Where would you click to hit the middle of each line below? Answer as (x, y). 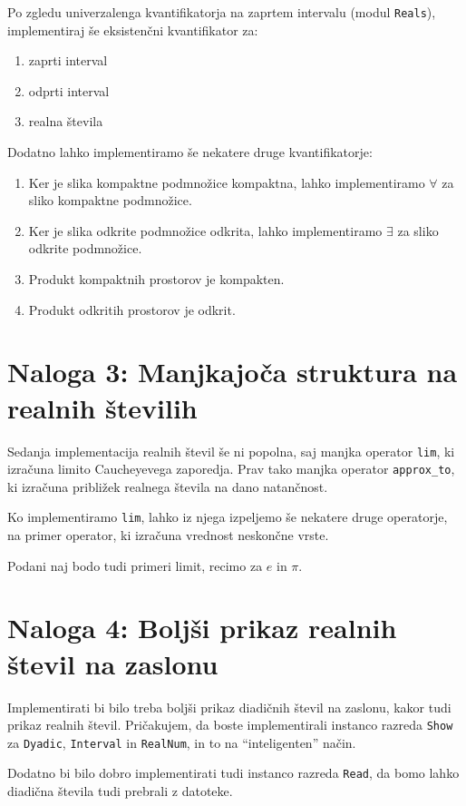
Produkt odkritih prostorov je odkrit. (132, 309)
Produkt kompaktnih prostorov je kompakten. (156, 279)
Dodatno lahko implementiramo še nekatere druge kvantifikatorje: (190, 152)
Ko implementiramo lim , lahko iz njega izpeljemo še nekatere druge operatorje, (228, 517)
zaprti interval (68, 60)
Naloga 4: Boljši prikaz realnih (202, 628)
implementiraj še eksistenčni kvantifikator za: (133, 29)
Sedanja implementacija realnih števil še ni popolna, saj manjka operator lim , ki (231, 451)
